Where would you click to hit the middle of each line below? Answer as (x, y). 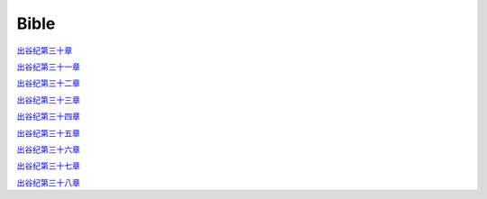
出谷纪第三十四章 (48, 116)
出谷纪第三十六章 (48, 149)
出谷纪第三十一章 (48, 67)
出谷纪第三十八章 (48, 182)
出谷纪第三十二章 (48, 83)
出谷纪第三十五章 (48, 133)
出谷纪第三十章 (44, 50)
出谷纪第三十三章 (48, 100)
